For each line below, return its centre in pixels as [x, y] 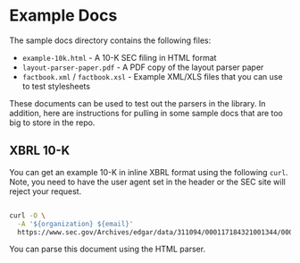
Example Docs [63, 16]
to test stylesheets [56, 86]
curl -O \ [28, 216]
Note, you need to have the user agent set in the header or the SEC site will [147, 182]
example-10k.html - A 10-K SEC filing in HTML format [119, 57]
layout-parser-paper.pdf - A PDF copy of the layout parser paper [143, 67]
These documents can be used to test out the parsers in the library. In [137, 103]
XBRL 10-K [40, 151]
